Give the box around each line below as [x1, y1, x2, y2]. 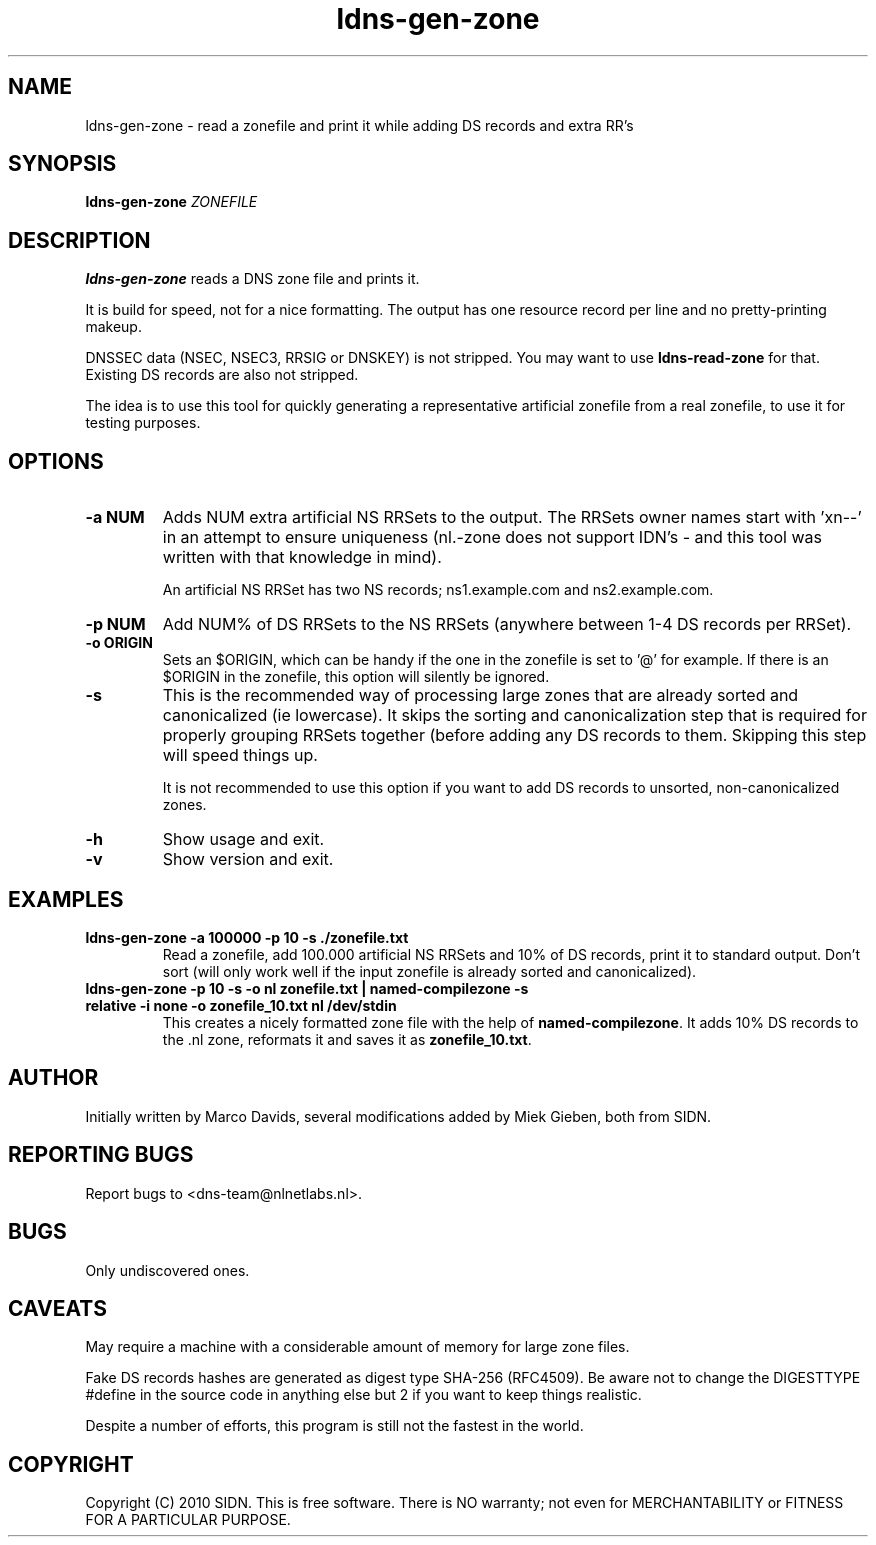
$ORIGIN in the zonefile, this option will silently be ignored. [162, 668, 550, 686]
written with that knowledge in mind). [162, 547, 442, 568]
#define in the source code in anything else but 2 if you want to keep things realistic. [85, 1386, 642, 1404]
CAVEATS [8, 1295, 107, 1321]
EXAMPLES [8, 886, 124, 912]
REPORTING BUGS [8, 1142, 194, 1168]
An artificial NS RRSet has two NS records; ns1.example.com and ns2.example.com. [162, 581, 714, 599]
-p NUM [85, 614, 146, 635]
